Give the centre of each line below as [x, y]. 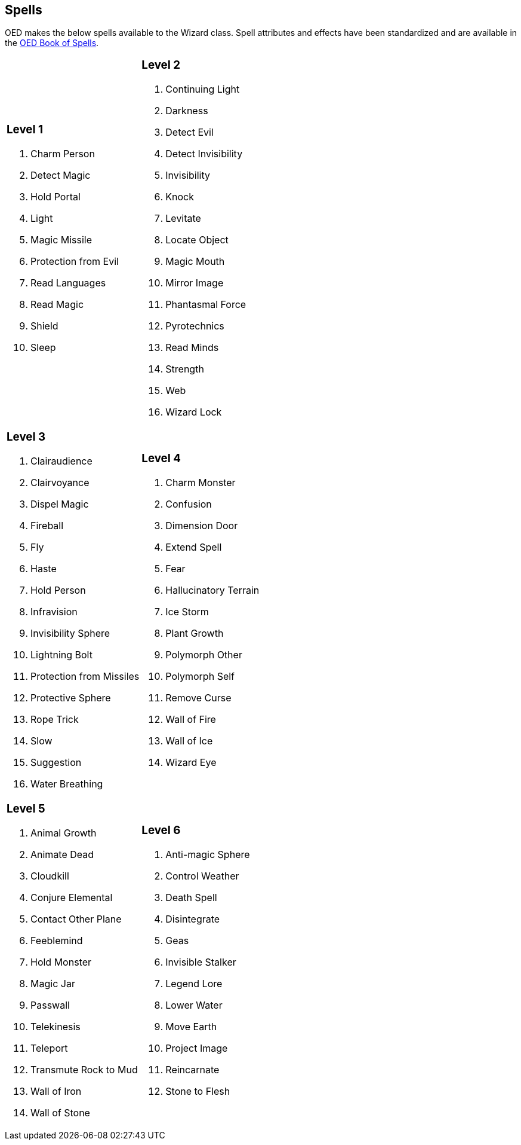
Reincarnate [192, 1069]
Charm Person [63, 154]
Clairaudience [61, 461]
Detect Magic [61, 175]
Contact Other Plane [76, 919]
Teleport [49, 1048]
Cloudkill [50, 876]
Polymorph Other [204, 654]
